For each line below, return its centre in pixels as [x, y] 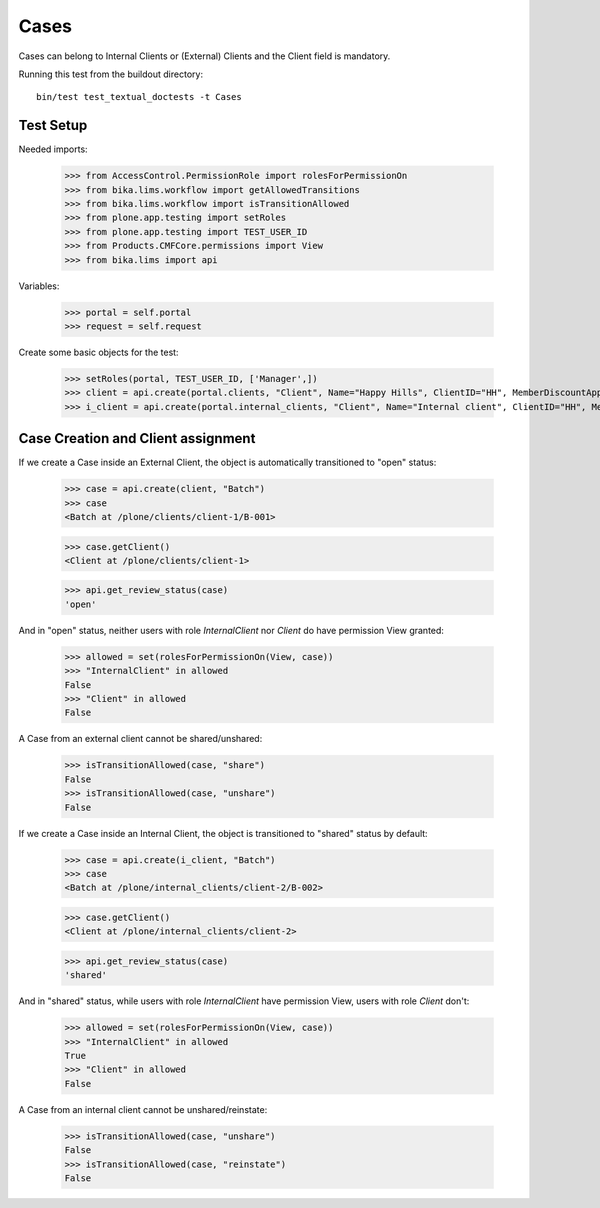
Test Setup [53, 125]
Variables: [39, 286]
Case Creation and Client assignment [137, 438]
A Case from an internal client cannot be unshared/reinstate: [143, 1109]
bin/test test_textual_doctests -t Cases [139, 97]
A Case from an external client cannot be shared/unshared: [140, 739]
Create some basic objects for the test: [98, 352]
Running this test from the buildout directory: [111, 74]
